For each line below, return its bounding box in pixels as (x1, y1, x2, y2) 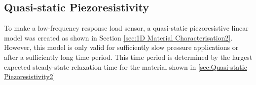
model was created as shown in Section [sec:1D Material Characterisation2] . (4, 32, 233, 42)
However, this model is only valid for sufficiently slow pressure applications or (4, 42, 239, 52)
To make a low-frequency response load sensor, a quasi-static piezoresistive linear (4, 23, 249, 33)
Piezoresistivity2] (4, 71, 55, 82)
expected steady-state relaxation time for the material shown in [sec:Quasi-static (4, 61, 247, 72)
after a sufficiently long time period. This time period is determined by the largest (4, 51, 253, 62)
